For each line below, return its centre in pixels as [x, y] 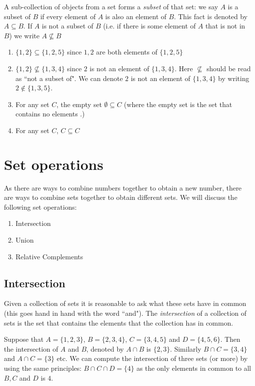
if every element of [68, 16]
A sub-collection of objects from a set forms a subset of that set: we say [111, 6]
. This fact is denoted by [211, 16]
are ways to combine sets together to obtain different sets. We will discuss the [121, 197]
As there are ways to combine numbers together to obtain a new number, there [123, 187]
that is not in [225, 26]
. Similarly [186, 348]
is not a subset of [68, 26]
